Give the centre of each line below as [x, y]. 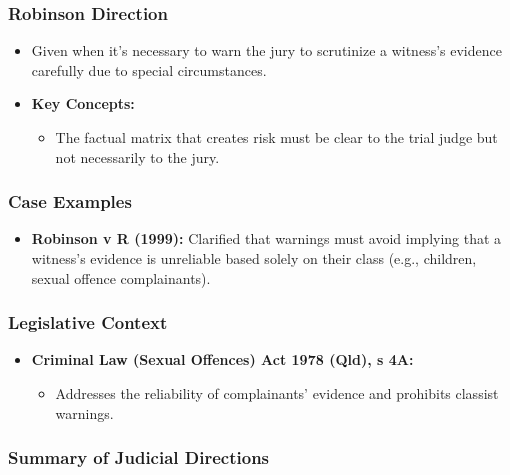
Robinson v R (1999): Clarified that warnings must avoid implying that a [266, 238]
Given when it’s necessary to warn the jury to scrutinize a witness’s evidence [266, 50]
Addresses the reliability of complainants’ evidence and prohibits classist [277, 393]
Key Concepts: [83, 103]
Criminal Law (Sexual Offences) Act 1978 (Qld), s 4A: [222, 359]
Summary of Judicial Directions [139, 457]
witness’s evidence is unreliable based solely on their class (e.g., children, [254, 258]
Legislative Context [88, 322]
